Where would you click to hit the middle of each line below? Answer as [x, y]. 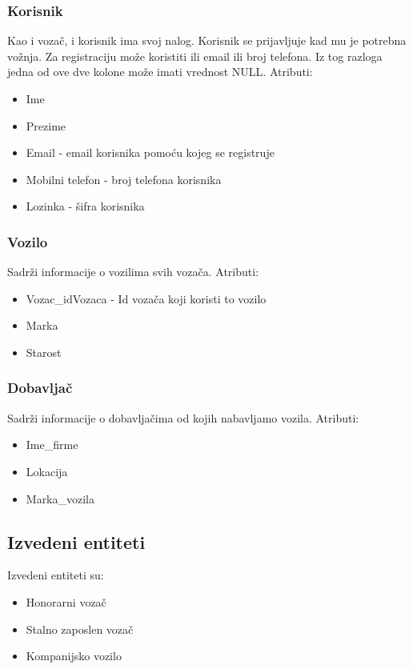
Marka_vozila [60, 498]
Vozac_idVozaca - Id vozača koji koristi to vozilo [146, 298]
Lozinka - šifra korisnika [85, 206]
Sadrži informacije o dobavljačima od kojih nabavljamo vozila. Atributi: [183, 417]
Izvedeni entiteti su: [56, 575]
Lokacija [47, 471]
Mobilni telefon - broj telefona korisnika [124, 179]
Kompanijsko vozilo [74, 656]
